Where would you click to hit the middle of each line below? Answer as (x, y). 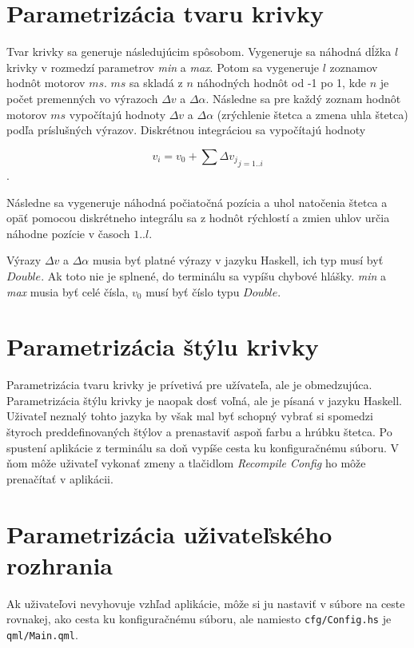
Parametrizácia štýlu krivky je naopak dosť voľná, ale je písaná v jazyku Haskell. (204, 400)
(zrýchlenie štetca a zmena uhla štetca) (312, 114)
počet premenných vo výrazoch (82, 98)
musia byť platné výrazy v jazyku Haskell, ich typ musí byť (238, 260)
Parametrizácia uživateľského (169, 533)
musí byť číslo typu (193, 291)
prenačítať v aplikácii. (60, 478)
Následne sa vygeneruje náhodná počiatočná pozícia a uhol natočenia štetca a (197, 202)
